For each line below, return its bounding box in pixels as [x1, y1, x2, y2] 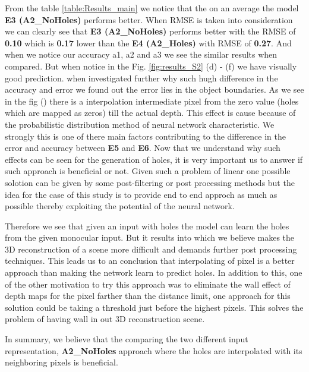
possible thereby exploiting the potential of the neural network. [5, 200, 235, 212]
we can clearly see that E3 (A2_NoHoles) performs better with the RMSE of [5, 25, 296, 37]
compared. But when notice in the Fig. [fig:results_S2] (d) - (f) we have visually [5, 59, 297, 72]
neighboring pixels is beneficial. [5, 356, 118, 368]
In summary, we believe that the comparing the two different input [5, 333, 248, 345]
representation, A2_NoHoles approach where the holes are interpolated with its [5, 344, 302, 357]
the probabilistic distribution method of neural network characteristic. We [5, 118, 275, 130]
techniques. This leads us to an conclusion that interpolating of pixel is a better [5, 254, 295, 267]
